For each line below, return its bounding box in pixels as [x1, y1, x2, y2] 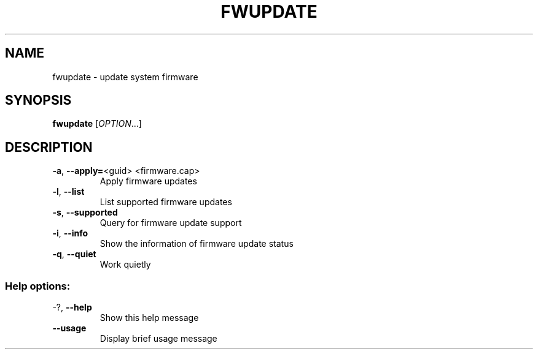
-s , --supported [52, 207, 118, 218]
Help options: [5, 279, 71, 292]
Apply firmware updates [99, 176, 197, 187]
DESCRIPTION [5, 139, 93, 155]
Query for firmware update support [99, 217, 242, 228]
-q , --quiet [52, 249, 96, 260]
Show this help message [99, 312, 199, 323]
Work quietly [99, 259, 151, 270]
